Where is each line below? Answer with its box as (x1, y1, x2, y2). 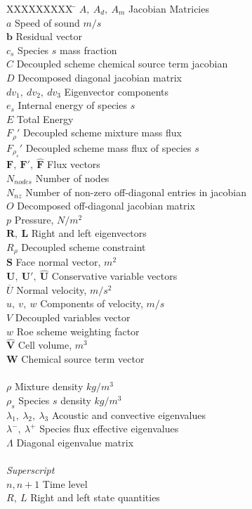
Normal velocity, (16, 282, 87, 297)
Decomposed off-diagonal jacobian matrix (17, 198, 195, 213)
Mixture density (14, 379, 84, 394)
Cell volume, (18, 337, 72, 352)
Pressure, (14, 212, 54, 226)
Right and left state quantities (30, 490, 160, 505)
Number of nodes (35, 171, 110, 186)
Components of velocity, (40, 296, 143, 311)
